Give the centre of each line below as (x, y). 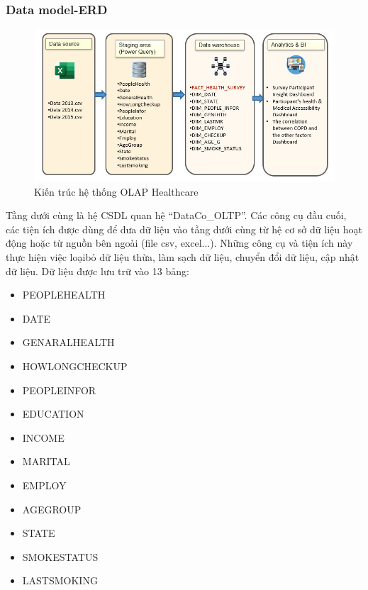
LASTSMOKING (60, 580)
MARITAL (46, 461)
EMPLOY (44, 485)
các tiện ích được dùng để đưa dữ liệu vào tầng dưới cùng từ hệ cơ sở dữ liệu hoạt (184, 229)
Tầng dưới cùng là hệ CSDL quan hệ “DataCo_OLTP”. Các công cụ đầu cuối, (176, 215)
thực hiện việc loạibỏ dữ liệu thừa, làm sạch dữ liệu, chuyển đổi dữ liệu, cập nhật (183, 257)
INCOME (43, 437)
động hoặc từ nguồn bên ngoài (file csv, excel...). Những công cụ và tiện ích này (179, 243)
